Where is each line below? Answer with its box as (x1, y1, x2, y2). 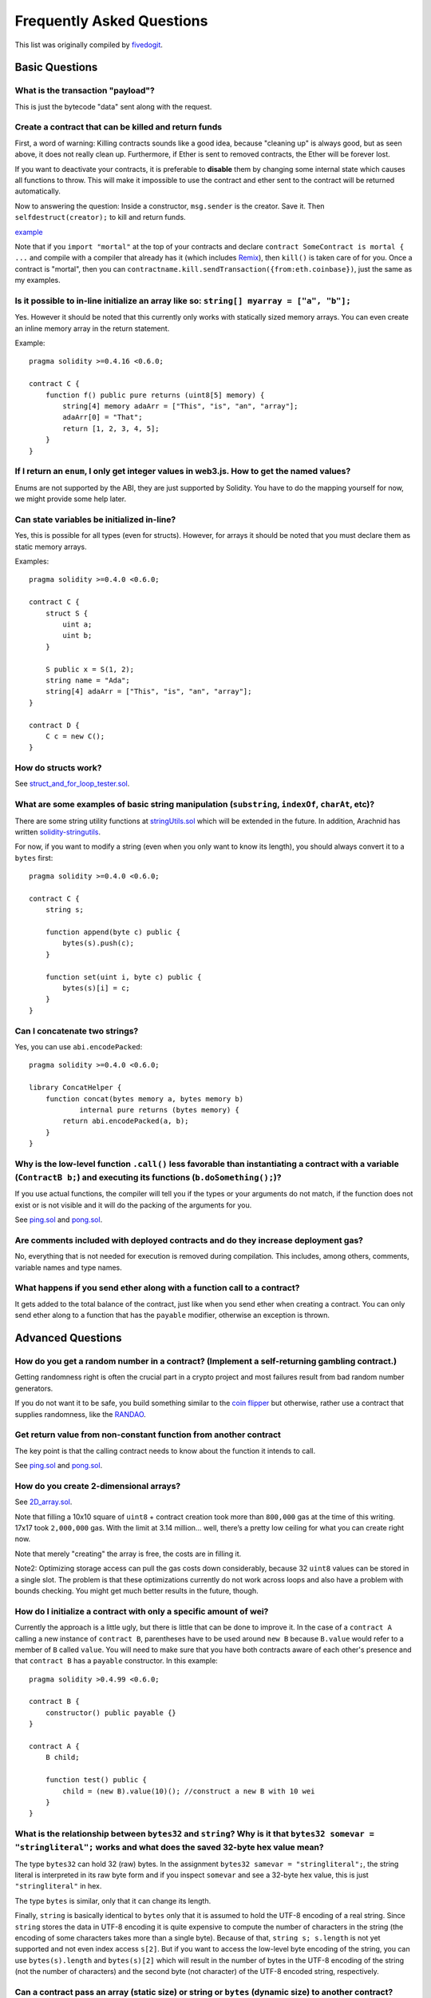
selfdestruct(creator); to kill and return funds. (14, 213, 187, 222)
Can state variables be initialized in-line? (14, 514, 176, 525)
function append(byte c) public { (45, 928, 181, 937)
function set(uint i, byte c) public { (45, 972, 202, 981)
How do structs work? (14, 762, 102, 774)
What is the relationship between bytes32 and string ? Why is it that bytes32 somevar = (14, 1829, 375, 1840)
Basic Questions (14, 61, 98, 74)
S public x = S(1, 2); (45, 664, 135, 674)
